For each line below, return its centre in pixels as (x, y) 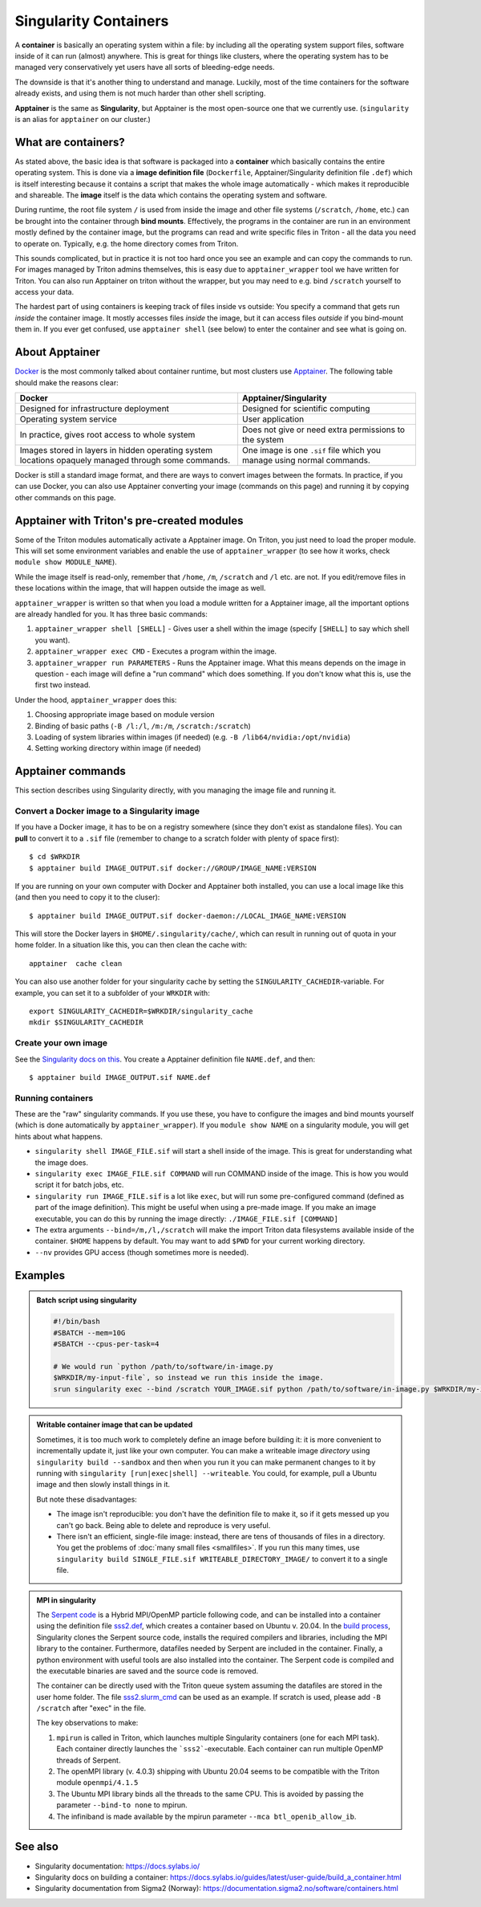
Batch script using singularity (87, 1300)
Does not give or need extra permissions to (323, 430)
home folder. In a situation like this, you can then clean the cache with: (131, 945)
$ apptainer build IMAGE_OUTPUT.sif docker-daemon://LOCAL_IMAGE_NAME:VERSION (188, 916)
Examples (40, 1275)
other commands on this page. (65, 497)
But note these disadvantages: (87, 1499)
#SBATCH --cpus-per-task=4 (106, 1344)
